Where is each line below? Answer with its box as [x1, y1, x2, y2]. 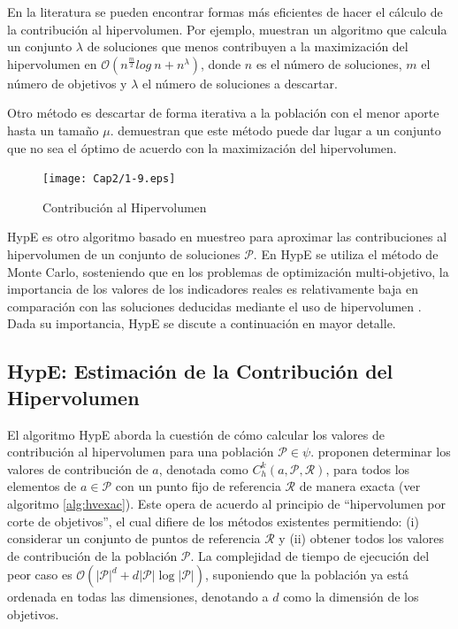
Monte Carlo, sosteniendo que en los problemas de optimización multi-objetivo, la [7, 262, 449, 280]
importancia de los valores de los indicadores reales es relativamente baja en [7, 280, 418, 298]
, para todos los [325, 459, 410, 478]
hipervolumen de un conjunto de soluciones [7, 245, 240, 263]
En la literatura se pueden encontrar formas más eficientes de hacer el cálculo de [7, 3, 443, 20]
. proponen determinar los [310, 442, 451, 461]
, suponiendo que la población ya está [204, 565, 408, 584]
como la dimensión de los [283, 587, 419, 606]
